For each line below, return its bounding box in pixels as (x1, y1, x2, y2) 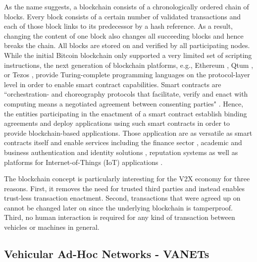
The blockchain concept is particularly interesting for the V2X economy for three (4, 173, 250, 184)
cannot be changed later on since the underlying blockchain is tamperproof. (4, 202, 233, 212)
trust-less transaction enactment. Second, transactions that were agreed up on (4, 193, 241, 203)
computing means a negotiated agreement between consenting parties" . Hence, (4, 98, 244, 108)
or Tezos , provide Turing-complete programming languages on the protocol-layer (4, 69, 250, 80)
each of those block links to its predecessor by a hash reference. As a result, (4, 21, 233, 31)
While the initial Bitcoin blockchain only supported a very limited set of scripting (4, 50, 252, 60)
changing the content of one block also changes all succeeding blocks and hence (4, 30, 244, 41)
